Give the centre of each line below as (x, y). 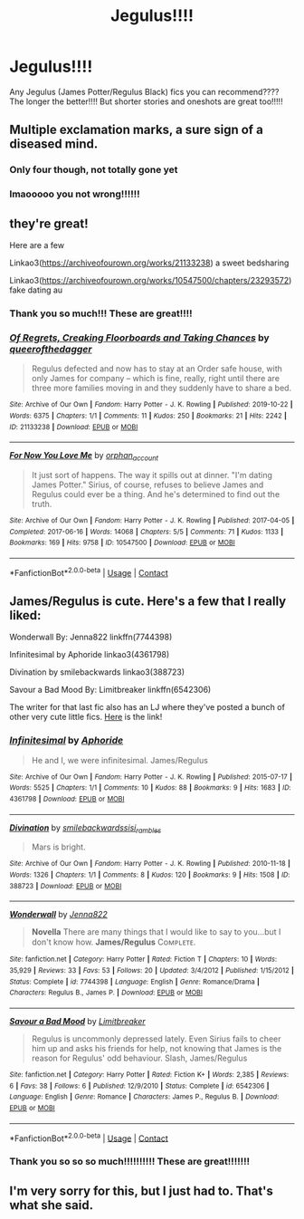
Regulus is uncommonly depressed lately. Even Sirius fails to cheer (156, 1039)
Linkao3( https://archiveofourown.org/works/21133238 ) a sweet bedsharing (149, 263)
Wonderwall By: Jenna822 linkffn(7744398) (91, 637)
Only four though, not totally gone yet (94, 170)
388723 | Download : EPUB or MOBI (66, 886)
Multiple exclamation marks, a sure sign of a (137, 130)
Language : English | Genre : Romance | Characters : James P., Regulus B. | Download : (144, 1097)
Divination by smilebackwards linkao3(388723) (97, 672)
